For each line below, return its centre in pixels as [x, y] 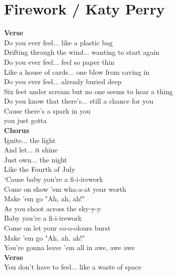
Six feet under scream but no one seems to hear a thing [88, 91]
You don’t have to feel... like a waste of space [73, 267]
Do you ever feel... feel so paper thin [59, 62]
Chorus [17, 130]
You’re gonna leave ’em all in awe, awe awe [70, 247]
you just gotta [26, 120]
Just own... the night [36, 159]
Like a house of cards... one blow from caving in [77, 71]
